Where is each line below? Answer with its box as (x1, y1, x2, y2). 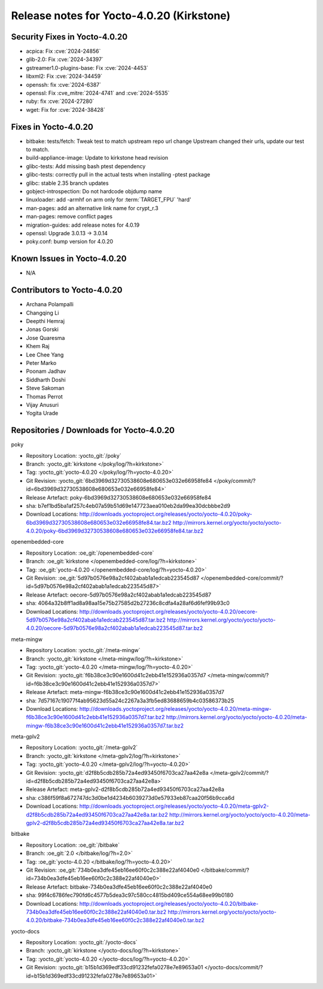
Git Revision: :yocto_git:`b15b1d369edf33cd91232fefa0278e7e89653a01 (26, 964, 203, 971)
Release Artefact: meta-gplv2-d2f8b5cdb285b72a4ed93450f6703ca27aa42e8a (26, 786, 224, 793)
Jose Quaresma (26, 334, 65, 341)
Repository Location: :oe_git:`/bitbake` (26, 841, 120, 848)
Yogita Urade (26, 410, 59, 417)
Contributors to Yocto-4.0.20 (11, 285, 123, 296)
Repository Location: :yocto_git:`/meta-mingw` (26, 647, 141, 654)
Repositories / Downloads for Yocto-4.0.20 (11, 425, 175, 436)
